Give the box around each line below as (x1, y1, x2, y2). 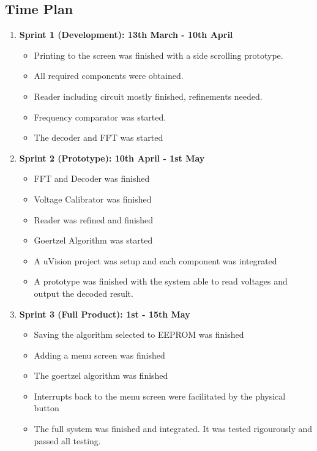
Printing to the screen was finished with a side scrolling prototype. (34, 48, 283, 61)
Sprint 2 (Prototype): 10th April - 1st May (19, 151, 205, 164)
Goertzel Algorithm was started (34, 234, 153, 247)
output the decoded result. (34, 286, 133, 299)
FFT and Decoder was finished (34, 172, 150, 185)
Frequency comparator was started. (34, 110, 166, 123)
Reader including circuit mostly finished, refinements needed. (34, 89, 263, 102)
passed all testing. (34, 434, 101, 447)
